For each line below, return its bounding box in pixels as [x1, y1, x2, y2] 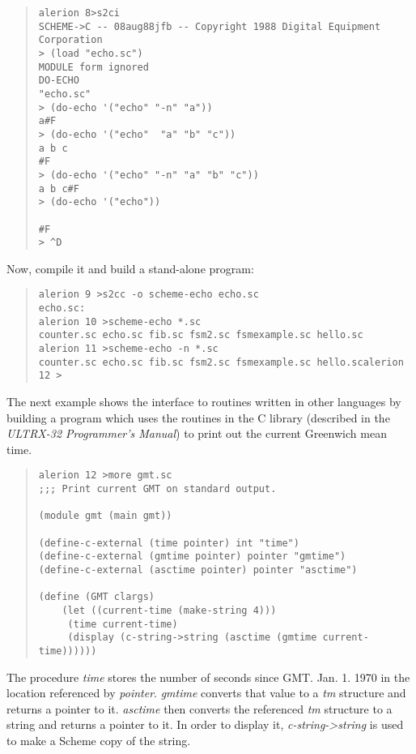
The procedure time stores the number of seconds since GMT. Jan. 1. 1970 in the [6, 668, 410, 685]
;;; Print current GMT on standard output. [38, 483, 277, 495]
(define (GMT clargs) [38, 591, 155, 603]
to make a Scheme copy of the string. [6, 731, 191, 748]
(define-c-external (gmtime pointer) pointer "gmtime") [38, 551, 346, 563]
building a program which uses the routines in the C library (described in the [6, 409, 390, 426]
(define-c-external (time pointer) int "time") [38, 537, 299, 549]
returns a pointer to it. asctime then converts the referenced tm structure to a [6, 700, 393, 717]
